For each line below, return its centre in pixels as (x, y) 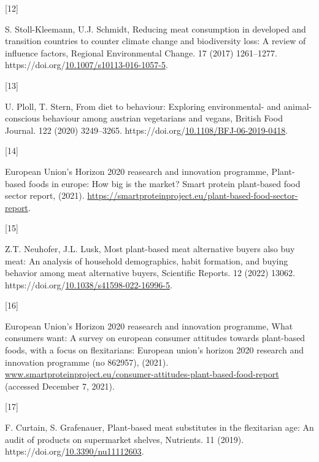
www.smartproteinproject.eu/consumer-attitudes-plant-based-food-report (142, 374)
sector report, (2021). (45, 195)
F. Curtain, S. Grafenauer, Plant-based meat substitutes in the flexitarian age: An (159, 427)
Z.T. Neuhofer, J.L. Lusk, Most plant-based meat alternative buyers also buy (150, 248)
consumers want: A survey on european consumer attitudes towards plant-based (155, 338)
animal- (298, 106)
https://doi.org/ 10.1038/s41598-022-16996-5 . (89, 284)
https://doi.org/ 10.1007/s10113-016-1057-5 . (86, 65)
